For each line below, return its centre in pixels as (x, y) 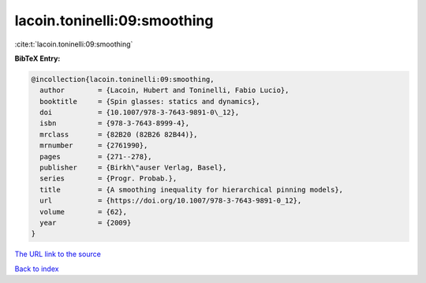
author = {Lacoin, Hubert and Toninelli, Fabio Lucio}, (164, 90)
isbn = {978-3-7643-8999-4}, (114, 123)
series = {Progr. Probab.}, (108, 179)
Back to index (37, 269)
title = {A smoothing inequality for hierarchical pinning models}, (191, 190)
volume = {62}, (84, 212)
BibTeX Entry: (37, 58)
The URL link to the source (58, 254)
